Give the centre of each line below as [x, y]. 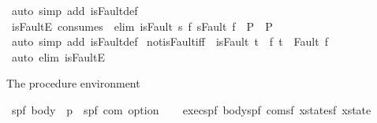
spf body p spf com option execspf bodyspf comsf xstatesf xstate [191, 109]
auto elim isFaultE [58, 56]
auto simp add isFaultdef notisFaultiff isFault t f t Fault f [170, 41]
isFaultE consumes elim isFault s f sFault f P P [142, 26]
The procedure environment [73, 83]
